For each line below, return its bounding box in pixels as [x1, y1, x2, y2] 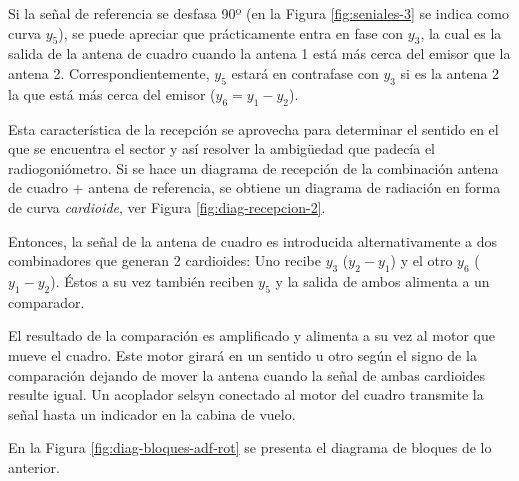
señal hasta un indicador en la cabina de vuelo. [8, 403, 296, 424]
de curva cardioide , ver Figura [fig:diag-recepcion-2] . [8, 196, 326, 217]
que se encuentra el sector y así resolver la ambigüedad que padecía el [8, 138, 436, 159]
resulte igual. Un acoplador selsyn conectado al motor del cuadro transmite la [8, 384, 484, 405]
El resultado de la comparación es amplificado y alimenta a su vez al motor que [8, 325, 496, 346]
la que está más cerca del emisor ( [8, 83, 216, 104]
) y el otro [390, 250, 453, 271]
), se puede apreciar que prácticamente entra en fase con [58, 22, 404, 43]
